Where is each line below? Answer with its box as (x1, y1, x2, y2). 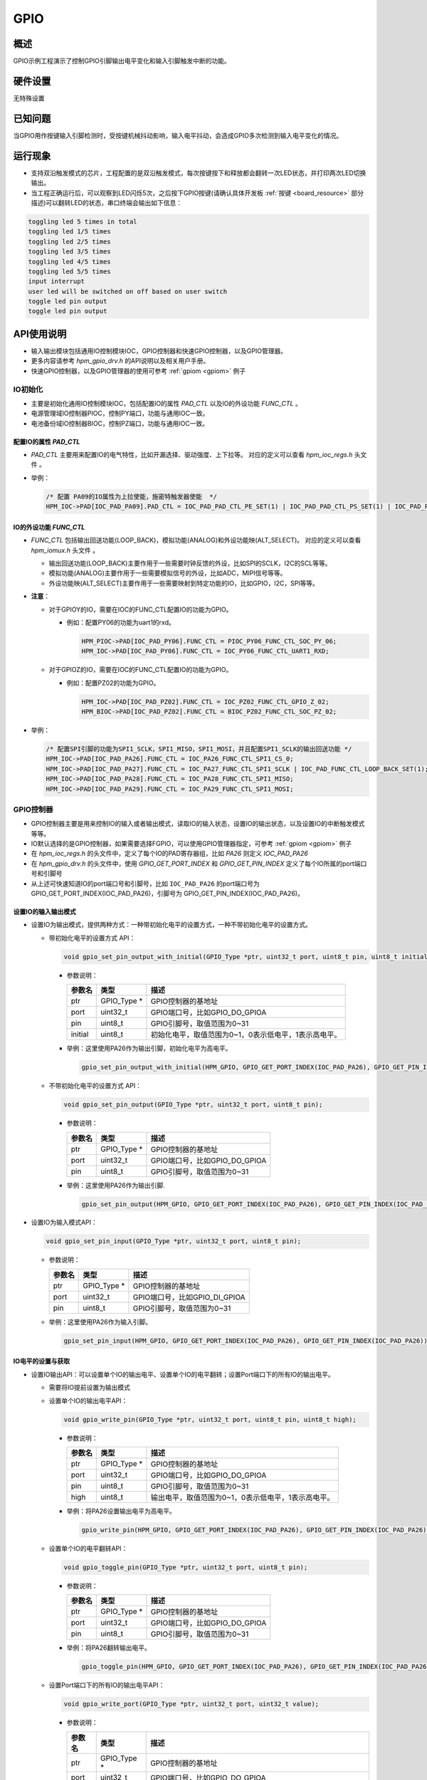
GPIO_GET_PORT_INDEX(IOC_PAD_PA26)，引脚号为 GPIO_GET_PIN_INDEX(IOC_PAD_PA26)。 (31, 889, 304, 898)
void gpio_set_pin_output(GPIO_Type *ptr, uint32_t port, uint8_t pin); (63, 1101, 323, 1109)
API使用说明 (13, 328, 67, 340)
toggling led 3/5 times (28, 248, 112, 256)
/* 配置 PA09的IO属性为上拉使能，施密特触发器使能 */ (46, 492, 217, 501)
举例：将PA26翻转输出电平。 (66, 1643, 151, 1652)
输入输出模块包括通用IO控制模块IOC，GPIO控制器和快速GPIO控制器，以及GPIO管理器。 (31, 346, 288, 355)
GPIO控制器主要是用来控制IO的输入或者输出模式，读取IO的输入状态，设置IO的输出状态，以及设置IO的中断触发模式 (31, 820, 365, 828)
